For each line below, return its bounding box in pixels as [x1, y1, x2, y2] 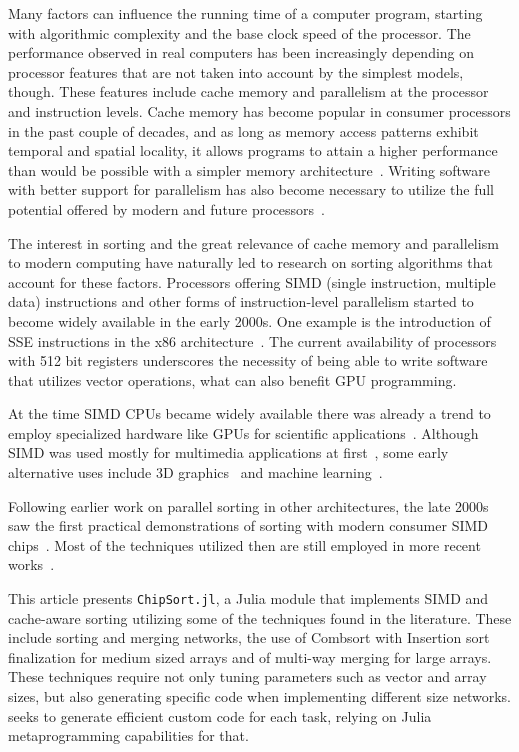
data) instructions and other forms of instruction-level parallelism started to [8, 291, 474, 312]
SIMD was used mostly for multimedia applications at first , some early [8, 442, 449, 463]
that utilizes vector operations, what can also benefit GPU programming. [8, 369, 457, 390]
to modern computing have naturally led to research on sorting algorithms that [8, 252, 494, 273]
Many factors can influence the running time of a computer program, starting [8, 3, 483, 23]
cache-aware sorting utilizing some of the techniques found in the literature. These [8, 607, 512, 628]
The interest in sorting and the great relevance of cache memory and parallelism [8, 232, 499, 253]
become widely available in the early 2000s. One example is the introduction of [8, 310, 491, 331]
